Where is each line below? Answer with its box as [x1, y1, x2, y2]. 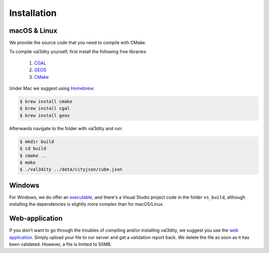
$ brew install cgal [19, 106, 70, 112]
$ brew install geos [19, 113, 70, 118]
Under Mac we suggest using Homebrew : [9, 85, 95, 92]
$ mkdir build [19, 138, 54, 144]
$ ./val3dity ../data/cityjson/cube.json [19, 167, 123, 172]
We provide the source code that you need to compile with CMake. [9, 40, 146, 46]
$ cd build [19, 146, 46, 151]
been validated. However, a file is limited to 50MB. [9, 241, 112, 247]
